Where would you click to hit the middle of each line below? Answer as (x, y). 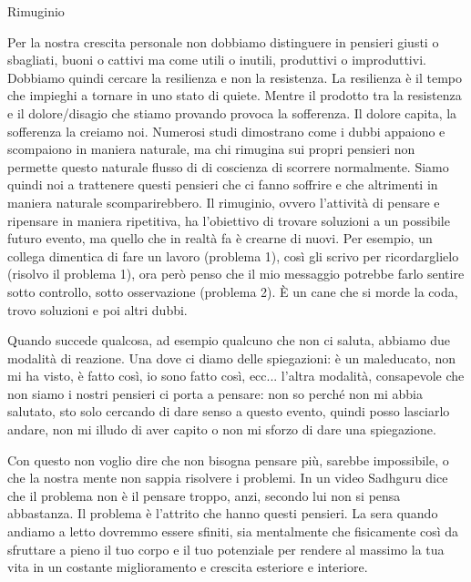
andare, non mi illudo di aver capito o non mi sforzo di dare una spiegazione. (222, 429)
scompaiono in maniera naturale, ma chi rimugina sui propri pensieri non (211, 149)
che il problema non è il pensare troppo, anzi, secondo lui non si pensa (204, 495)
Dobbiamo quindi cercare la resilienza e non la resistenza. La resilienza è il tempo (235, 77)
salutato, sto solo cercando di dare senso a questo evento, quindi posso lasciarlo (229, 411)
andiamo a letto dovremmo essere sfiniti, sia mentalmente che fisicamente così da (233, 531)
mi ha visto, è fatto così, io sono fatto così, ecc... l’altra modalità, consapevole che (236, 376)
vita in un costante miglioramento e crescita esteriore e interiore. (188, 567)
